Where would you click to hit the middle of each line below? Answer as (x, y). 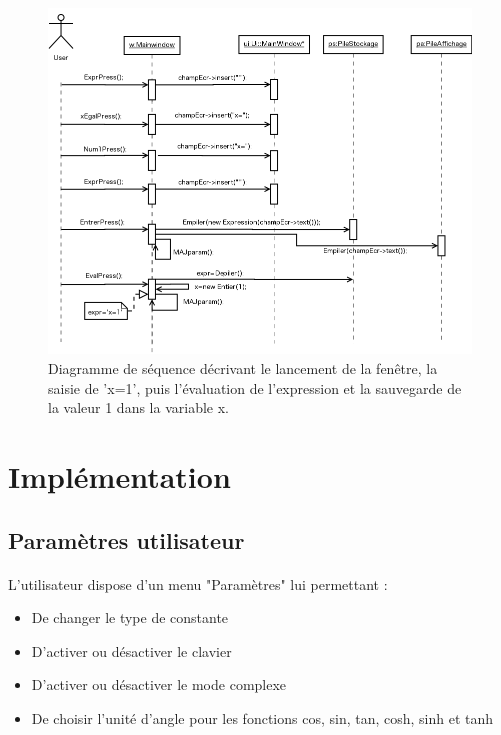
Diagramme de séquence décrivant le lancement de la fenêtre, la (243, 368)
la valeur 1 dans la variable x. (138, 407)
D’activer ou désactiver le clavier (131, 650)
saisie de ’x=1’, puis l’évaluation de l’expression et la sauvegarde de (255, 387)
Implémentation (119, 475)
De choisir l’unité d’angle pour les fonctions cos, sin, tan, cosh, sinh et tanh (262, 717)
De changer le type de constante (130, 617)
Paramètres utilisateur (126, 539)
